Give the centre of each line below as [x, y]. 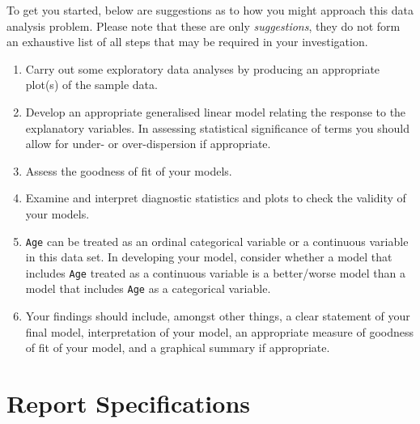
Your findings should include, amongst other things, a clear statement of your [218, 316]
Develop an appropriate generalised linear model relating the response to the [216, 111]
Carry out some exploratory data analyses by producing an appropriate [203, 68]
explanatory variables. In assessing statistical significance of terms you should [217, 127]
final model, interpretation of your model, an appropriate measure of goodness [220, 331]
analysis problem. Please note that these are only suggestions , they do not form [204, 25]
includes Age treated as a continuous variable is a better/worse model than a [216, 272]
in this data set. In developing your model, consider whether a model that [209, 257]
